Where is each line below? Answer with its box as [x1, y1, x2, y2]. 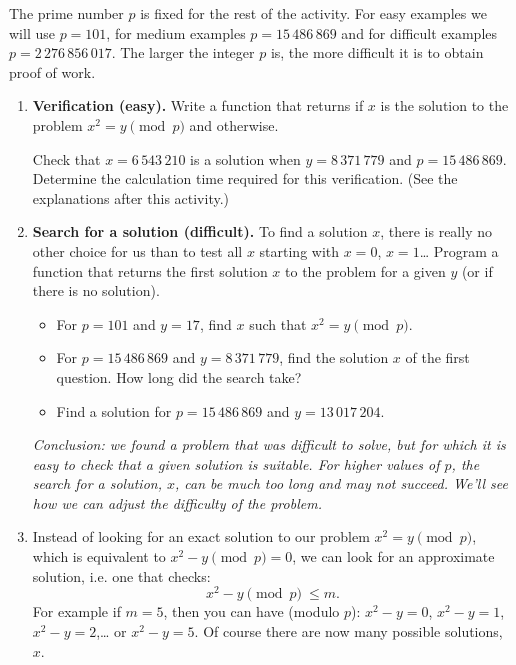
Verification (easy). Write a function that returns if [32, 95, 364, 116]
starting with [259, 240, 340, 261]
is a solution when [190, 148, 301, 169]
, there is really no [380, 221, 492, 242]
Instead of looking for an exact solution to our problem [32, 526, 370, 547]
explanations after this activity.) [32, 187, 230, 208]
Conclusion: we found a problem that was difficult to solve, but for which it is [32, 434, 506, 455]
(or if [461, 260, 493, 281]
